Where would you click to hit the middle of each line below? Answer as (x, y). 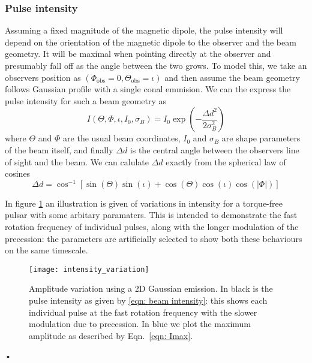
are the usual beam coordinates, (122, 138)
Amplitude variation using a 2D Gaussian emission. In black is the (151, 288)
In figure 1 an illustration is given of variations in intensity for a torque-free (144, 203)
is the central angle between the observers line (214, 149)
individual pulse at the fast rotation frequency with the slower (143, 312)
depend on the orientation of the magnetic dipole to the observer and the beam (151, 42)
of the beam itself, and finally (59, 149)
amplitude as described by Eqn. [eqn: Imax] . (111, 335)
